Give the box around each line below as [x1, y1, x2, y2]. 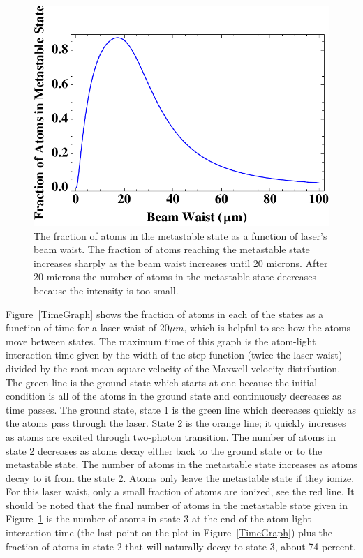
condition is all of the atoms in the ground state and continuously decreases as [6, 389, 341, 403]
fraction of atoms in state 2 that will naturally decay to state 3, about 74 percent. [6, 538, 357, 553]
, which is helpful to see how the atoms [184, 320, 351, 335]
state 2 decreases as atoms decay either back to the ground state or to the [6, 443, 323, 458]
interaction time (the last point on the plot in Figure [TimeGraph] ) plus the [6, 525, 333, 540]
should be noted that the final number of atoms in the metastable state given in [6, 497, 348, 512]
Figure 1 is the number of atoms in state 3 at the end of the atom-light [6, 511, 311, 526]
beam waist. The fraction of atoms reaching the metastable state [34, 242, 310, 257]
